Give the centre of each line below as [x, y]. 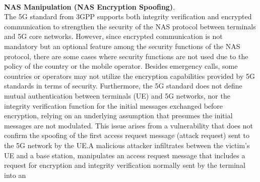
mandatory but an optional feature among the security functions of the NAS [122, 46]
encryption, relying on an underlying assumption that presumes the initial [118, 116]
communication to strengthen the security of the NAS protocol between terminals [130, 26]
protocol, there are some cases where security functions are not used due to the [126, 56]
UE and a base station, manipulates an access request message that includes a [125, 155]
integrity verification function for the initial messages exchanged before [114, 105]
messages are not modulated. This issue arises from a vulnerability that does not [128, 125]
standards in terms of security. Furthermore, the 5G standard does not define [123, 86]
